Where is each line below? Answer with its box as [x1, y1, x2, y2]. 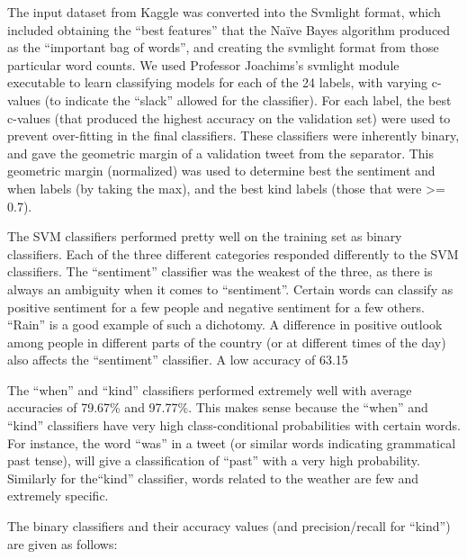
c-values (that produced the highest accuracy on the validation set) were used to [7, 108, 451, 127]
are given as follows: [7, 534, 118, 553]
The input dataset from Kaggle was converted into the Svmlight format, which [7, 3, 441, 21]
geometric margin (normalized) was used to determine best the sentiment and [7, 161, 436, 180]
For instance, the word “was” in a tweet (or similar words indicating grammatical [7, 433, 456, 452]
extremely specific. [7, 486, 109, 505]
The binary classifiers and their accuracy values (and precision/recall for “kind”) [7, 517, 451, 536]
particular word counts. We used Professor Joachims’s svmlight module [7, 55, 400, 74]
